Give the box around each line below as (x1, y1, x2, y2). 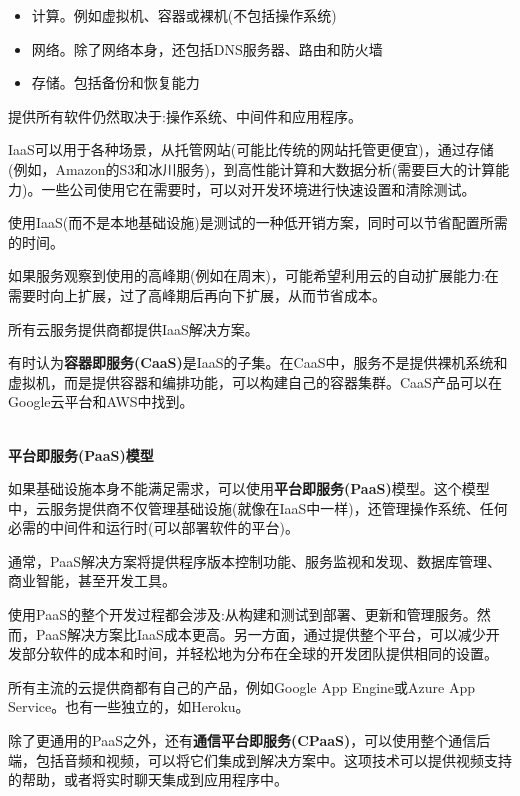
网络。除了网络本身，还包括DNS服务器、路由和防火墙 (31, 38, 383, 59)
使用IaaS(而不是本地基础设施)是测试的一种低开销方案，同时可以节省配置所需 (8, 212, 508, 233)
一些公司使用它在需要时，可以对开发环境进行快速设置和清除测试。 (41, 178, 476, 199)
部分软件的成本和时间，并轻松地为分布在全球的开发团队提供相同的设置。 (21, 643, 498, 664)
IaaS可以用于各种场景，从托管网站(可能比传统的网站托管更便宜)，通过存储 (8, 139, 494, 160)
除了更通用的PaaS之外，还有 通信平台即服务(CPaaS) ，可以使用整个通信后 (8, 730, 491, 751)
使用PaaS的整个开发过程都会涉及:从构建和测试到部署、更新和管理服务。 (8, 604, 477, 625)
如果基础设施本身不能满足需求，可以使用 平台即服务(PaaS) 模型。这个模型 (8, 478, 490, 499)
